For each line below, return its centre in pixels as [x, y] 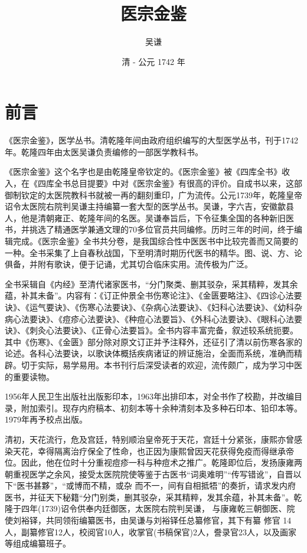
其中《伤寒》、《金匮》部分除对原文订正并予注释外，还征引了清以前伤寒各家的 [153, 341]
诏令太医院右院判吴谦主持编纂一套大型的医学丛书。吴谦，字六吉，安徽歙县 [149, 206]
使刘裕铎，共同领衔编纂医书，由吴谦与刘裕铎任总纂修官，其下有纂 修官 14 [148, 520]
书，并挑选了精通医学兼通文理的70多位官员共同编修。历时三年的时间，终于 [149, 229]
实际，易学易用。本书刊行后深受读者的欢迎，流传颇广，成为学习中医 [170, 364]
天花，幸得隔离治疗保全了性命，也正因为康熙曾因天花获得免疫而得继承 [149, 451]
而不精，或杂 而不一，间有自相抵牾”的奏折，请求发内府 [189, 485]
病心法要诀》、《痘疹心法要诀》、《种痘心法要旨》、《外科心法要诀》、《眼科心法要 [153, 318]
